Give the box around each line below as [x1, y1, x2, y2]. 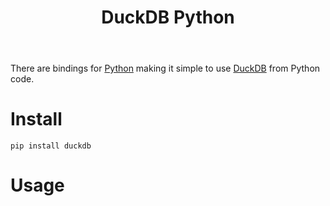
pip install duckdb [10, 141, 92, 151]
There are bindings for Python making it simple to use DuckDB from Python [10, 62, 321, 75]
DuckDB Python [101, 6, 235, 29]
